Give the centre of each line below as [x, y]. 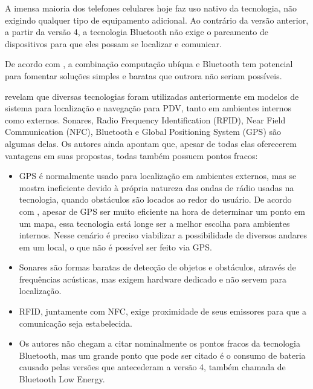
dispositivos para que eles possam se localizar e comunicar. [113, 43]
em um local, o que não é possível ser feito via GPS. [115, 247]
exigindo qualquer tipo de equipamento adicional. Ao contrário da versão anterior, [157, 20]
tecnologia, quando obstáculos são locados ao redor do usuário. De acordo [155, 199]
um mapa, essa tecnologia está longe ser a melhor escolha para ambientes [154, 223]
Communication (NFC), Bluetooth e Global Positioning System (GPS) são [143, 132]
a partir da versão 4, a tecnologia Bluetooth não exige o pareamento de [137, 32]
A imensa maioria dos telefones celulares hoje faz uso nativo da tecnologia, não [151, 8]
